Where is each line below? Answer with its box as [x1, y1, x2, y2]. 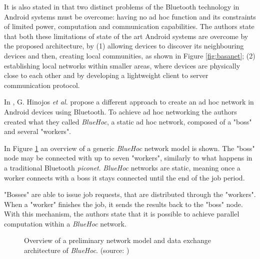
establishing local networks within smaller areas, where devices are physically [4, 60, 240, 70]
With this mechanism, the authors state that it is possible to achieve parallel [4, 208, 239, 219]
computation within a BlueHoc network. [4, 218, 126, 228]
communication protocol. [4, 79, 80, 90]
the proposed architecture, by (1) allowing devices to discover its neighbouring [4, 40, 244, 51]
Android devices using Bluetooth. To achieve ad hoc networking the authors [4, 106, 237, 116]
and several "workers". [4, 126, 71, 136]
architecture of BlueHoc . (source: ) [24, 245, 129, 255]
